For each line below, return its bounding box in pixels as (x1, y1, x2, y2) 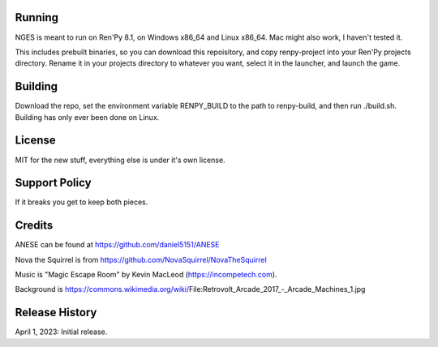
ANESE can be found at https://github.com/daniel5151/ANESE (15, 240, 220, 250)
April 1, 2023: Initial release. (15, 327, 108, 336)
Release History (15, 306, 97, 319)
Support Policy (15, 176, 92, 190)
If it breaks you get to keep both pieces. (15, 197, 148, 207)
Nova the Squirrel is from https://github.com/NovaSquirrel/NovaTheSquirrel (15, 255, 267, 264)
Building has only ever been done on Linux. (15, 112, 160, 122)
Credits (15, 219, 54, 233)
